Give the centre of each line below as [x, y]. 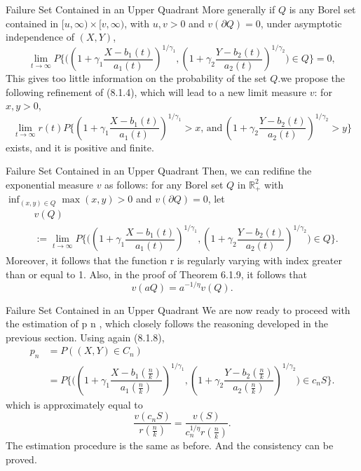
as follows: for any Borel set [164, 184]
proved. [21, 459]
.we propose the [312, 78]
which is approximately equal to [74, 404]
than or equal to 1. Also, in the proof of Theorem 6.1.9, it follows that [157, 274]
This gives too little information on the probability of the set [136, 78]
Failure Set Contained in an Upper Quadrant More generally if [141, 9]
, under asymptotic [301, 23]
